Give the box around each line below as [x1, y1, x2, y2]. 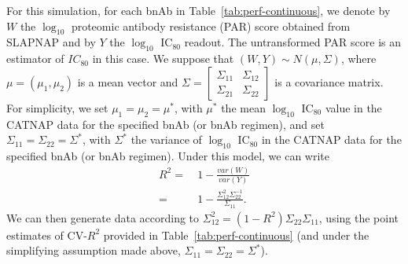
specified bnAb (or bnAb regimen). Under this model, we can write [6, 147, 329, 163]
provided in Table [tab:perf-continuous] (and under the [103, 226, 369, 243]
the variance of [130, 131, 202, 148]
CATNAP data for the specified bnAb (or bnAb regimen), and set [6, 115, 325, 132]
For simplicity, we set [6, 99, 108, 115]
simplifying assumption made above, [6, 242, 181, 258]
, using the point [318, 209, 399, 225]
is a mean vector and [77, 73, 178, 90]
